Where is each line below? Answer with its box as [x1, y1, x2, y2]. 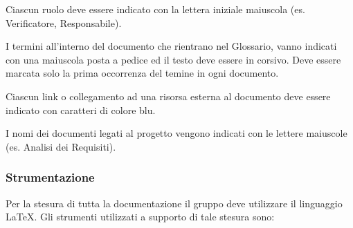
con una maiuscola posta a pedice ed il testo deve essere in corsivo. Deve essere [6, 52, 341, 66]
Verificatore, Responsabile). [6, 15, 122, 30]
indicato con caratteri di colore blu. [6, 102, 156, 117]
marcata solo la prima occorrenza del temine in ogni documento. [6, 66, 279, 80]
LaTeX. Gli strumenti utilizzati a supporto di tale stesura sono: [6, 209, 275, 224]
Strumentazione [6, 169, 95, 186]
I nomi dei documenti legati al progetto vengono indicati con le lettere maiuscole [6, 126, 347, 140]
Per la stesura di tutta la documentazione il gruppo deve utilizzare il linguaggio [6, 196, 343, 210]
